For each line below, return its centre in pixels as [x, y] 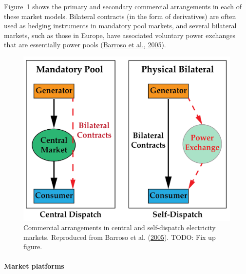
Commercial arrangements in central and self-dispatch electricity [120, 227]
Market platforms [34, 265]
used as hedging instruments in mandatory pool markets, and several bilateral [120, 26]
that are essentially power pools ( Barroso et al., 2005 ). [85, 45]
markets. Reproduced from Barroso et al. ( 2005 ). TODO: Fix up [120, 237]
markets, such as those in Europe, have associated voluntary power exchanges [120, 35]
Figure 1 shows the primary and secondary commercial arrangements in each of [123, 6]
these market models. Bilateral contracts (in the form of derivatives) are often [120, 16]
